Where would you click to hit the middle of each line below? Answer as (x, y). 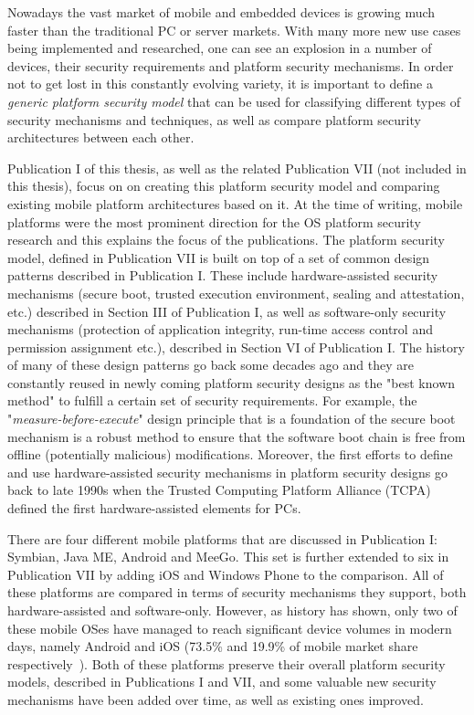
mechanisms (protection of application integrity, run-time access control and (220, 329)
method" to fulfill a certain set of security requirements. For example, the (212, 400)
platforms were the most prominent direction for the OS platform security (214, 221)
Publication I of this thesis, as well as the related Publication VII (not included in (237, 168)
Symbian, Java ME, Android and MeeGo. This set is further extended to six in (228, 557)
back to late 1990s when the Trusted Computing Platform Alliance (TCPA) (219, 490)
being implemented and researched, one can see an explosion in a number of (220, 48)
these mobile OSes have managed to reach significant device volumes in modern (230, 628)
